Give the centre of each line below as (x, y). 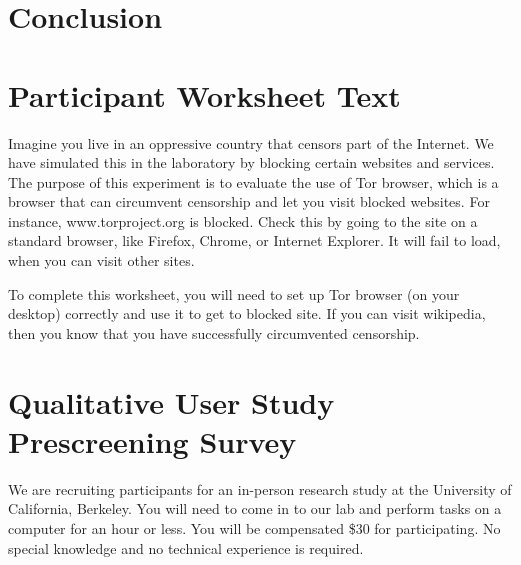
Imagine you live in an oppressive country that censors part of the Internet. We (251, 142)
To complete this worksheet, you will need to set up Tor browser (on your (234, 293)
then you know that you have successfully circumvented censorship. (214, 332)
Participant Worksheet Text (204, 94)
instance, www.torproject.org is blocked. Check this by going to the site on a (243, 220)
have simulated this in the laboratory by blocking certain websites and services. (251, 162)
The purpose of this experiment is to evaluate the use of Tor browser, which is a (253, 181)
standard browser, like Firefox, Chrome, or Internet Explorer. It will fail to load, (254, 240)
